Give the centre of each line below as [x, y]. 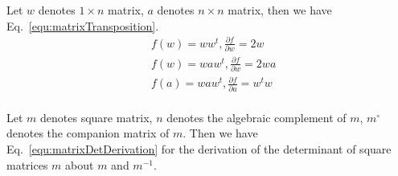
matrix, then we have [280, 10]
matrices [27, 164]
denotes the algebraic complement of [256, 117]
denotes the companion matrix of [88, 133]
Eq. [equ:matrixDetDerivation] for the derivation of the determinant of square [199, 148]
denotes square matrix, [96, 117]
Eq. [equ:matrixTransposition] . [83, 25]
